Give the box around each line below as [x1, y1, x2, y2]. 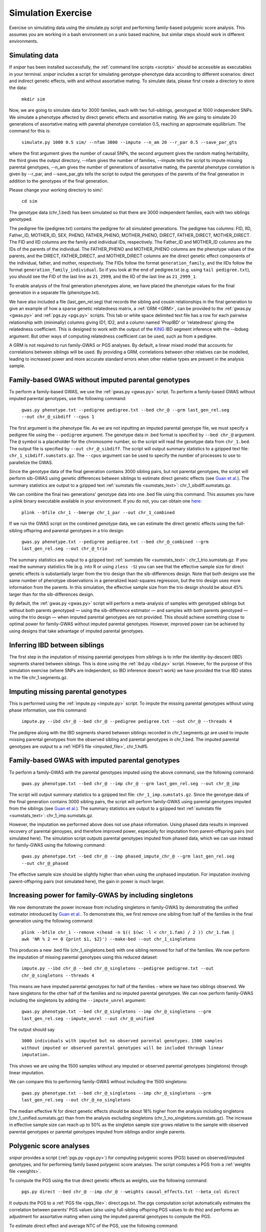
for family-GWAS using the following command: [9, 842, 106, 848]
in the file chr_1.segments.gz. [9, 674, 68, 680]
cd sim [21, 199, 37, 204]
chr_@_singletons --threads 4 [21, 972, 95, 978]
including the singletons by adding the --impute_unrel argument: [9, 997, 146, 1003]
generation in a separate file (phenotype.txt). [9, 290, 100, 296]
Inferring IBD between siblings [9, 641, 104, 649]
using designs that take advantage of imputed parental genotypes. [9, 628, 144, 634]
